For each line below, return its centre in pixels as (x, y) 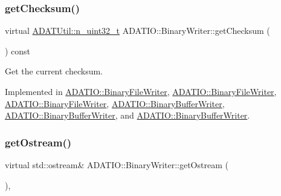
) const (18, 51)
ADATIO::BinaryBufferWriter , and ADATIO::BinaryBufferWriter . (128, 115)
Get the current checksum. (54, 71)
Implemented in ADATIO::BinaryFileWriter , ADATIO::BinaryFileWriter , (141, 91)
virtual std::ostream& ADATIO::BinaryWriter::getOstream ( (117, 165)
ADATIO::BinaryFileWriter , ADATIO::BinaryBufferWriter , (115, 103)
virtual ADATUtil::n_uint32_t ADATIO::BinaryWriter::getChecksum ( (137, 31)
